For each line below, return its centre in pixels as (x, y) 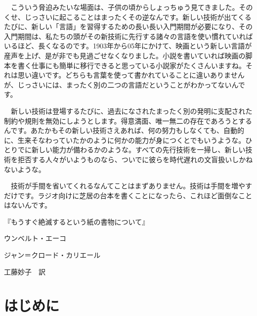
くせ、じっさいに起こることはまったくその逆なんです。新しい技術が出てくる (128, 17)
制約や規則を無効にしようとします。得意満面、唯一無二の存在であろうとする (128, 120)
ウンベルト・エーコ (35, 238)
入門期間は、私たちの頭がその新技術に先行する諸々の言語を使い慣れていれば (128, 36)
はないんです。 (28, 205)
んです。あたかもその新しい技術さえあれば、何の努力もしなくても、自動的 (124, 130)
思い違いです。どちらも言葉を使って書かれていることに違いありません (131, 75)
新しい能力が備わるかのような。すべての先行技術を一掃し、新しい (138, 150)
